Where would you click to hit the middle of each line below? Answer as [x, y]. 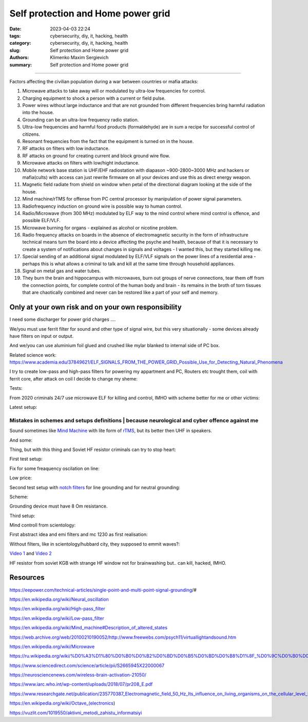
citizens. [31, 134]
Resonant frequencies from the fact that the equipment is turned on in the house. [108, 141]
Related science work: [33, 355]
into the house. [38, 113]
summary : [21, 65]
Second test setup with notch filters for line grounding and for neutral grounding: [95, 487]
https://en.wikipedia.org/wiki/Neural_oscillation [59, 599]
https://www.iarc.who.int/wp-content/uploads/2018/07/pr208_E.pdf [81, 684]
